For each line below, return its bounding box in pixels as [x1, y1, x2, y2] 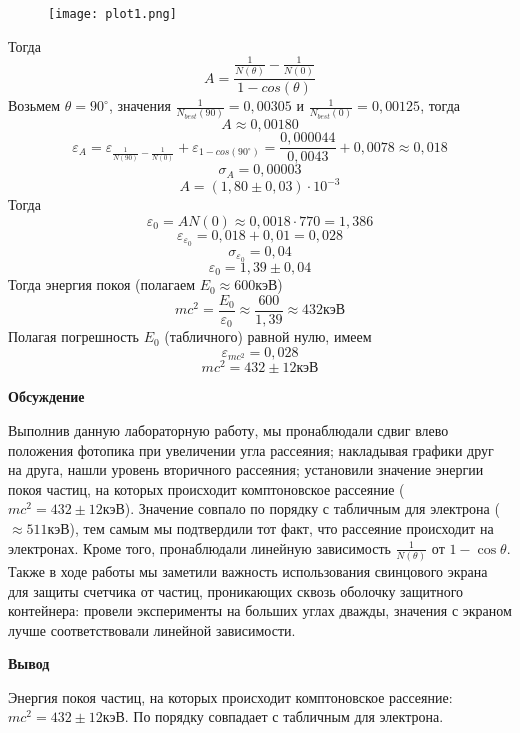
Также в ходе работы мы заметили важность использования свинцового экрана [8, 560, 488, 581]
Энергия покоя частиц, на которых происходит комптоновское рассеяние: [8, 686, 453, 707]
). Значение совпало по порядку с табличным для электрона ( [124, 498, 500, 519]
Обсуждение [8, 386, 85, 407]
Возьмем [8, 95, 61, 116]
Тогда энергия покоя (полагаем [8, 274, 195, 295]
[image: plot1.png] [48, 7, 177, 21]
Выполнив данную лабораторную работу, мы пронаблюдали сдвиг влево [8, 420, 449, 441]
